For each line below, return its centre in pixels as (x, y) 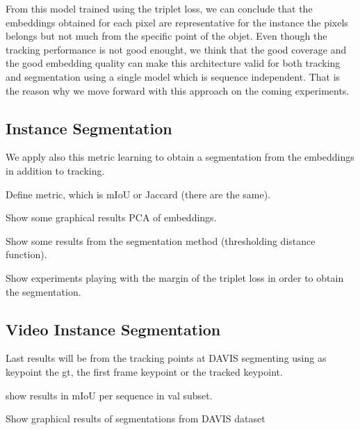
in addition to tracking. (55, 170)
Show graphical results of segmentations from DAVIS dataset (136, 419)
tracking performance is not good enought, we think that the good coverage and (176, 49)
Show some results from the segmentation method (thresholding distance (161, 240)
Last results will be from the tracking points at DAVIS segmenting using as (166, 358)
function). (26, 254)
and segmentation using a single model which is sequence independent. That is (173, 76)
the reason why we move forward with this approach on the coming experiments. (178, 90)
